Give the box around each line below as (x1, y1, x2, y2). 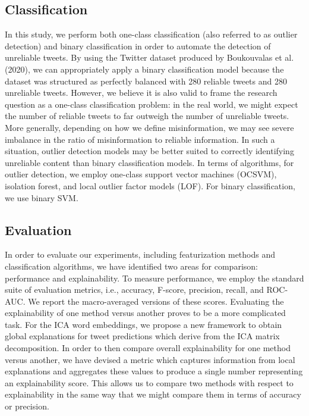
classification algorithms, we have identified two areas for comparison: (5, 259, 258, 272)
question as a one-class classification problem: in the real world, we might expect (5, 98, 298, 110)
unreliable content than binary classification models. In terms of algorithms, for (5, 156, 294, 168)
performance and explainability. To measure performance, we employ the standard (5, 271, 304, 284)
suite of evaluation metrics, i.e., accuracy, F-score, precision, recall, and (5, 283, 264, 296)
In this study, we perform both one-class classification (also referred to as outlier (5, 28, 298, 40)
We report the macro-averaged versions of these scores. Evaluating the (28, 295, 284, 307)
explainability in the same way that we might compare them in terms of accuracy (5, 388, 301, 401)
